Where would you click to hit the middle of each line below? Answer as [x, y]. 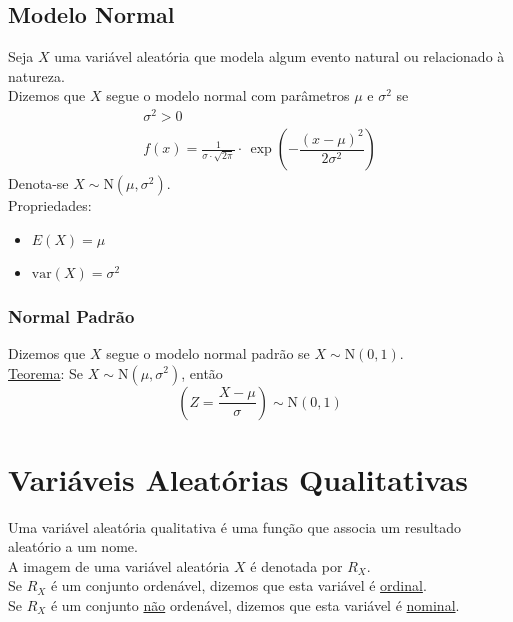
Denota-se [38, 183]
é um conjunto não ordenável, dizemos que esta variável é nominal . [255, 605]
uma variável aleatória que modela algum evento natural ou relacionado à [279, 56]
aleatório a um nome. [73, 546]
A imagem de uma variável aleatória [119, 565]
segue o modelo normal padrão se [208, 352]
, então [202, 372]
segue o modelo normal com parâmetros [228, 95]
